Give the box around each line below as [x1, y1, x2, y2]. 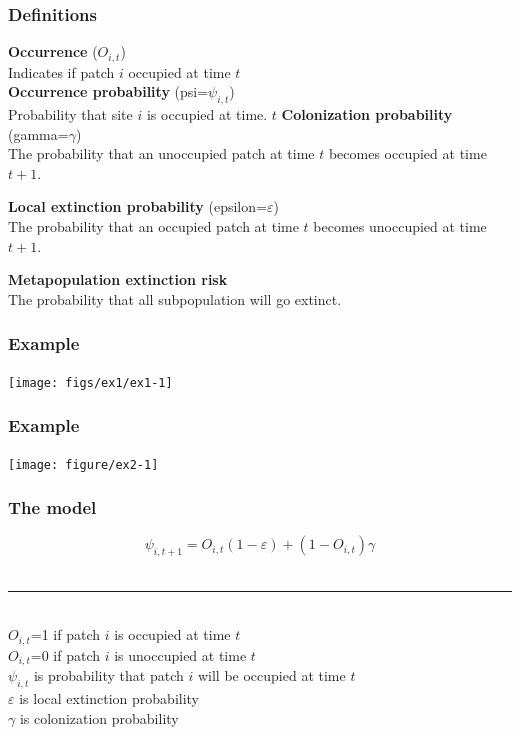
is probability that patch [33, 665, 184, 686]
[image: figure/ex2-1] [8, 457, 159, 472]
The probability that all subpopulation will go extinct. [8, 288, 342, 309]
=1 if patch [30, 624, 101, 645]
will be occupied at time [197, 665, 346, 686]
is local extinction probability [19, 688, 200, 709]
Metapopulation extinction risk [8, 269, 228, 290]
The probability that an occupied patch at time [8, 216, 299, 237]
